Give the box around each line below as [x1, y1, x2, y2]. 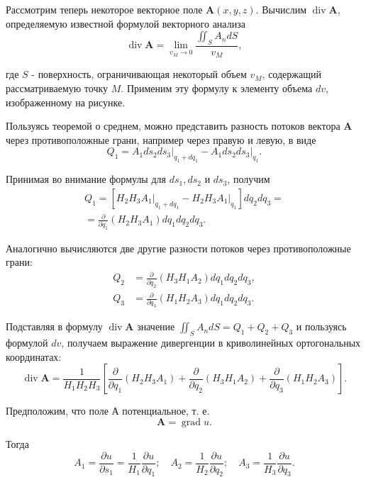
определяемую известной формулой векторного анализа [6, 16, 245, 30]
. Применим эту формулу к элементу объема [121, 81, 313, 96]
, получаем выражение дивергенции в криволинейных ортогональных [61, 335, 361, 350]
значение [137, 319, 175, 334]
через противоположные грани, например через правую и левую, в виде [6, 132, 316, 147]
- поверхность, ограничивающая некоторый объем [31, 67, 247, 82]
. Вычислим [255, 2, 306, 16]
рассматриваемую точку [6, 81, 109, 96]
